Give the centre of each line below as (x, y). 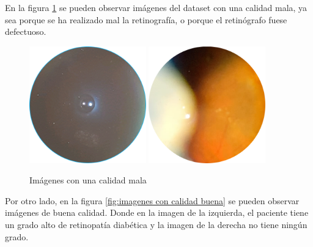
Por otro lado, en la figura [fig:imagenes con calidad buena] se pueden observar (152, 200)
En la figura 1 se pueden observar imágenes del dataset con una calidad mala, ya (156, 7)
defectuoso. (26, 31)
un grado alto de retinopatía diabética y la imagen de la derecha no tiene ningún (156, 224)
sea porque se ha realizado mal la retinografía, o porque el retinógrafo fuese (146, 19)
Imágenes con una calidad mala (88, 180)
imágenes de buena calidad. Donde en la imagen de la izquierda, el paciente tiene (157, 212)
